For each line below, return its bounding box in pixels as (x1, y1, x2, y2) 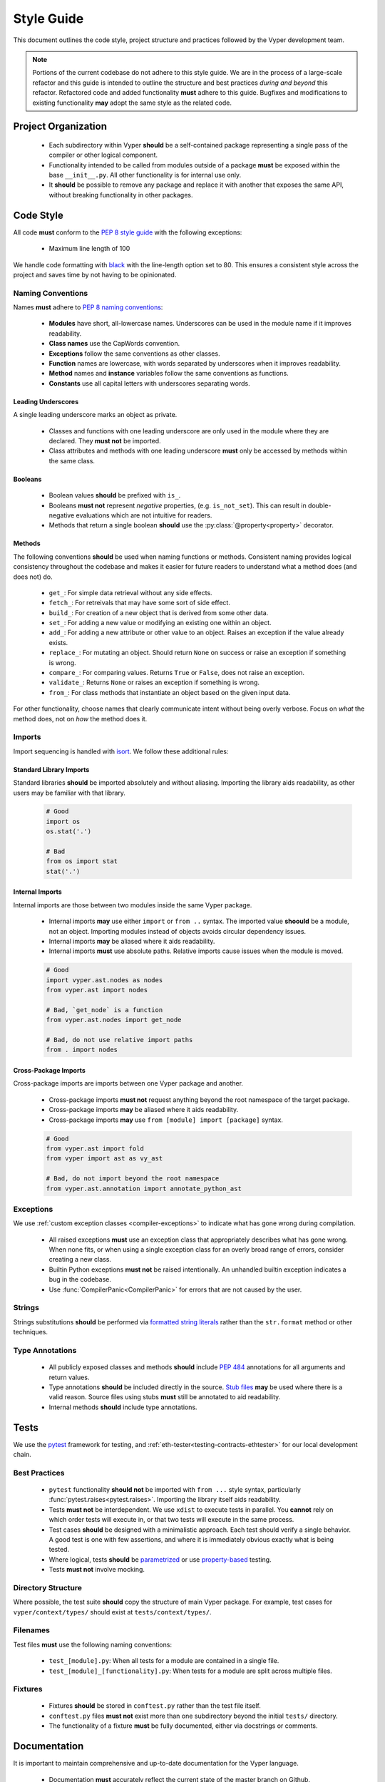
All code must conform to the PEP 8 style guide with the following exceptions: (13, 228, 242, 237)
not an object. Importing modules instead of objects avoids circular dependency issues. (48, 927, 307, 935)
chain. (13, 1451, 31, 1458)
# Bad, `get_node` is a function (46, 1006, 163, 1014)
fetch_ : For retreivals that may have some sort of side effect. (48, 599, 231, 607)
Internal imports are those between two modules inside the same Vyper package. (13, 900, 252, 909)
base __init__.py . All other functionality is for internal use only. (48, 171, 242, 180)
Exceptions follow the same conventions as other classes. (48, 349, 220, 358)
